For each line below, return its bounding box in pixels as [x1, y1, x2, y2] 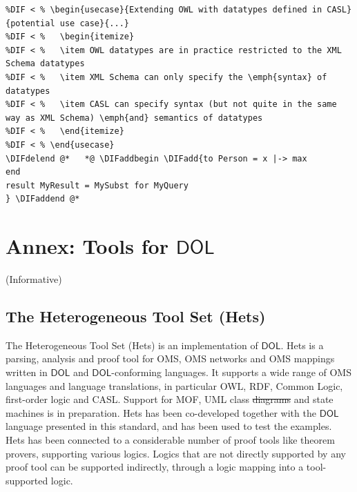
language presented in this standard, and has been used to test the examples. [6, 419, 332, 433]
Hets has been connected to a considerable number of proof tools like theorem [6, 432, 335, 446]
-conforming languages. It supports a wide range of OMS [111, 365, 351, 380]
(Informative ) [6, 272, 62, 286]
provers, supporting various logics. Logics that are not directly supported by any [6, 446, 346, 460]
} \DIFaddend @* [6, 194, 80, 204]
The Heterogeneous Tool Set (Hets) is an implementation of [6, 337, 258, 352]
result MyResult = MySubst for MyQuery [6, 180, 189, 190]
